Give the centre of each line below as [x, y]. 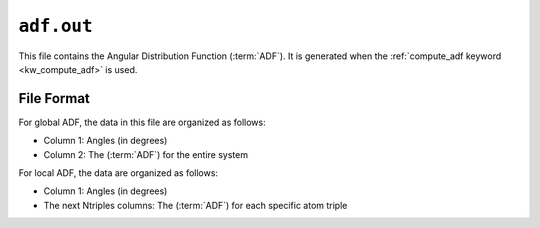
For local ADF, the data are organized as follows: [118, 173]
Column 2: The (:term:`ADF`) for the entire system [146, 154]
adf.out [56, 26]
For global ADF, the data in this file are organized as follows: [142, 122]
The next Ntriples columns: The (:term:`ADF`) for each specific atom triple [195, 205]
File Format [54, 98]
